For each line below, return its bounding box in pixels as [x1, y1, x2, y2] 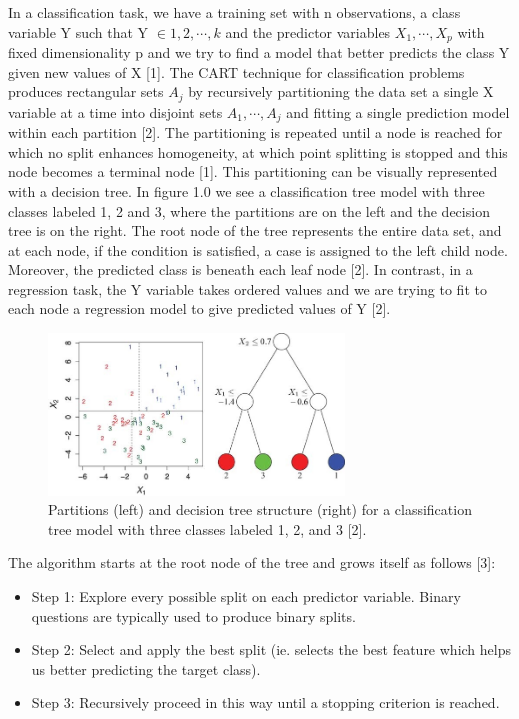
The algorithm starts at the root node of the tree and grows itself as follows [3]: [8, 552, 496, 573]
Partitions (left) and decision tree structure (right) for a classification [48, 499, 472, 520]
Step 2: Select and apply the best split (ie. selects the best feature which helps [31, 639, 511, 660]
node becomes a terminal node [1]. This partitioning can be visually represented [8, 161, 498, 182]
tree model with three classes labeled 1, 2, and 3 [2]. [48, 518, 367, 539]
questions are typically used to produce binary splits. [31, 605, 356, 626]
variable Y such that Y [8, 21, 149, 42]
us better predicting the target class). [31, 658, 261, 679]
